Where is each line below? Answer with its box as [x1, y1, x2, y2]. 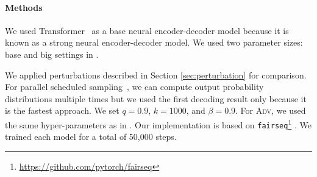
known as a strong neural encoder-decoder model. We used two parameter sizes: [5, 36, 303, 49]
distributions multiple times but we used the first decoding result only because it [5, 92, 307, 105]
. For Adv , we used [235, 104, 306, 117]
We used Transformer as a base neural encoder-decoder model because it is [5, 24, 289, 36]
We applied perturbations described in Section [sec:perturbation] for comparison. [5, 68, 307, 81]
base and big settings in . [5, 47, 99, 60]
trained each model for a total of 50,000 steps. [5, 130, 177, 143]
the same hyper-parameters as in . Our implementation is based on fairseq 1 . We [5, 116, 312, 131]
